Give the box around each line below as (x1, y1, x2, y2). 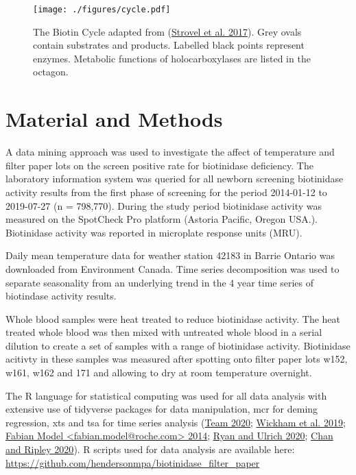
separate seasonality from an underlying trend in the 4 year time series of (5, 275, 313, 289)
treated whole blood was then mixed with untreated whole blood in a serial (5, 325, 322, 339)
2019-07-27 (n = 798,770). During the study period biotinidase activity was (5, 198, 322, 212)
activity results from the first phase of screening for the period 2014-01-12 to (5, 184, 327, 199)
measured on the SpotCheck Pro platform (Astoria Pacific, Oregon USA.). (5, 212, 318, 226)
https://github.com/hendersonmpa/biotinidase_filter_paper (5, 455, 260, 470)
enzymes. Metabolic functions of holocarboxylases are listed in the (33, 51, 311, 65)
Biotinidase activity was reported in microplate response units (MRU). (5, 225, 302, 239)
